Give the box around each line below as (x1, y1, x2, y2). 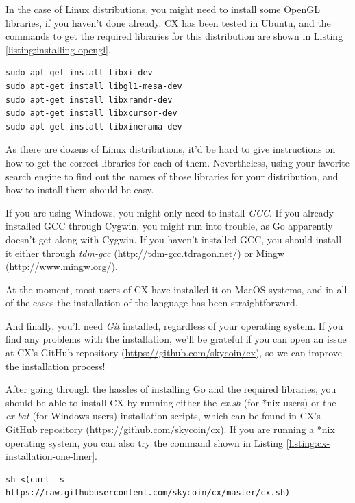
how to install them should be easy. (5, 182, 154, 197)
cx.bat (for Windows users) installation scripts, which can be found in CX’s (5, 408, 321, 423)
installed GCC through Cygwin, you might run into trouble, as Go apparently (5, 219, 333, 233)
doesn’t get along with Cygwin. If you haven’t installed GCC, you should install (5, 232, 342, 246)
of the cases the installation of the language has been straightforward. (5, 295, 298, 310)
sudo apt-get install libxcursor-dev (5, 108, 177, 119)
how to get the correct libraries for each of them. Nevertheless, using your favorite (5, 155, 350, 169)
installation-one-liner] (5, 449, 95, 463)
